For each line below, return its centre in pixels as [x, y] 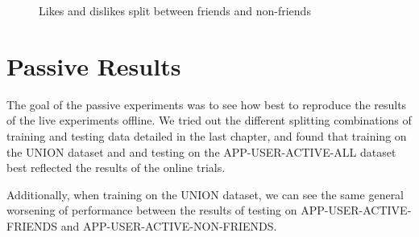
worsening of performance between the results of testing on [152, 210]
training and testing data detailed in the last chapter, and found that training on [207, 135]
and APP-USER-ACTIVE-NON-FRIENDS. [169, 225]
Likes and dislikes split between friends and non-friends [175, 10]
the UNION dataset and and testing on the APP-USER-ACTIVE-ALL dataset [201, 151]
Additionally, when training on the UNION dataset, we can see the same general [205, 194]
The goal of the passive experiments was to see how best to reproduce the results [207, 104]
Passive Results [94, 65]
